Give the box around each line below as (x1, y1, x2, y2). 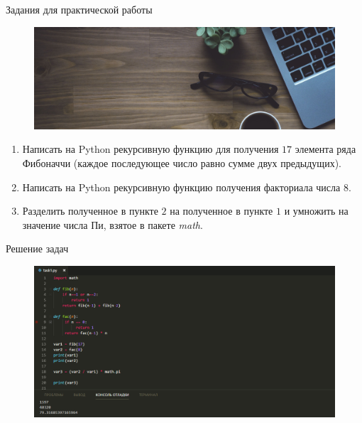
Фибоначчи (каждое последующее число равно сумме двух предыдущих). (22, 156, 341, 171)
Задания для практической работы (6, 2, 153, 16)
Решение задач (6, 241, 69, 256)
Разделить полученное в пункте (22, 203, 158, 218)
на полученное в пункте (170, 203, 273, 218)
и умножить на (284, 203, 349, 218)
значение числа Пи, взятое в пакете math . (22, 217, 203, 232)
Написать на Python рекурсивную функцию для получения (22, 141, 279, 156)
